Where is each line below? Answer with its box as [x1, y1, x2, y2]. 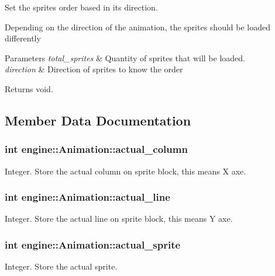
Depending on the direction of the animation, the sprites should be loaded [5, 20, 270, 33]
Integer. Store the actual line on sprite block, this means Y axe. [5, 212, 233, 225]
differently [5, 32, 41, 44]
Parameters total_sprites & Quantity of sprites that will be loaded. [5, 51, 245, 64]
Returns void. [5, 82, 53, 95]
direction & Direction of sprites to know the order [5, 63, 183, 75]
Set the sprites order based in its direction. [5, 1, 158, 13]
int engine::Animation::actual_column [5, 142, 188, 156]
